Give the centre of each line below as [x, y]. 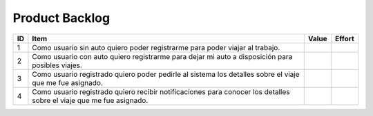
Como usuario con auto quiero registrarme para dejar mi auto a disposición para [162, 56]
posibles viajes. [57, 65]
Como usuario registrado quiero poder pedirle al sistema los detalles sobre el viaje [166, 74]
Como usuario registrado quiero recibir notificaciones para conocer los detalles [161, 91]
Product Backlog [61, 18]
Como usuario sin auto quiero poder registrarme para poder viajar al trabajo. [156, 47]
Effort [345, 38]
